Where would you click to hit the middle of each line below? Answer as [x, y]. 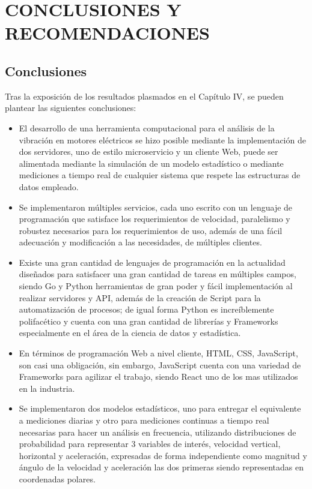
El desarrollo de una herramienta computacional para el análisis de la [147, 127]
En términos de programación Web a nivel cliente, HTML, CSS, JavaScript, [158, 353]
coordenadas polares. [57, 478]
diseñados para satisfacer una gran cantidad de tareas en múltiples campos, [158, 274]
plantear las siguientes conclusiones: [71, 108]
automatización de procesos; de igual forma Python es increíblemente [146, 309]
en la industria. [47, 388]
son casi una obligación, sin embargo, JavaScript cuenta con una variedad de [160, 364]
